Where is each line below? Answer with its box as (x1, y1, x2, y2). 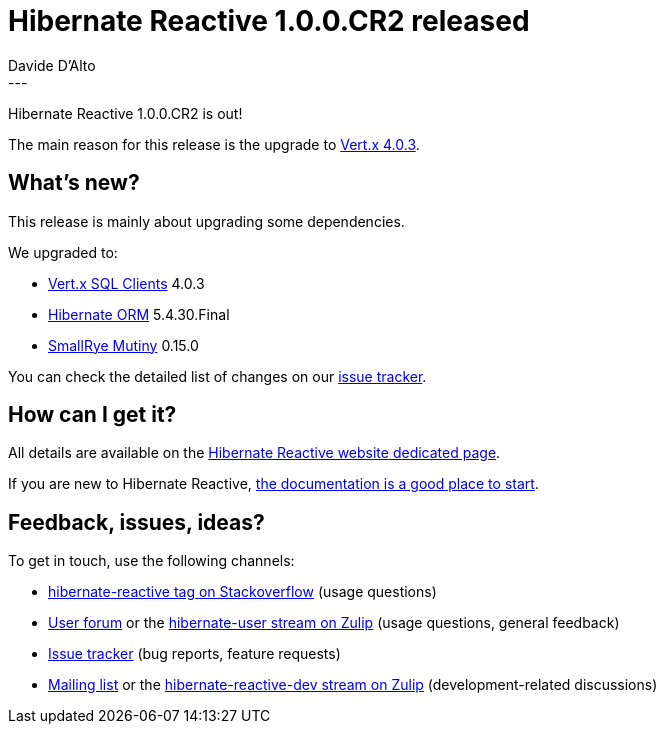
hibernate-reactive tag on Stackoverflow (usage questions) (48, 583, 437, 601)
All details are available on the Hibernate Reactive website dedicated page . (8, 444, 501, 462)
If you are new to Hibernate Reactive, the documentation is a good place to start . (8, 475, 539, 493)
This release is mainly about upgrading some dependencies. (8, 212, 405, 230)
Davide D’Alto (8, 56, 96, 74)
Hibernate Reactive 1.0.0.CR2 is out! (8, 104, 243, 122)
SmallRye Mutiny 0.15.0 (48, 336, 199, 354)
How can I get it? (8, 402, 177, 428)
